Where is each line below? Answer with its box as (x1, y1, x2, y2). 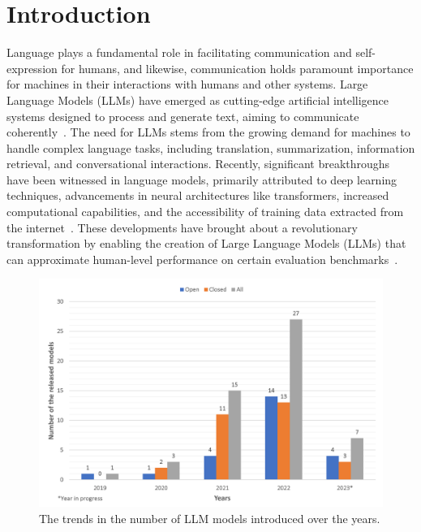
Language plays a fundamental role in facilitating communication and (6, 44, 352, 61)
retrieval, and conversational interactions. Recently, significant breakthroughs (6, 155, 390, 172)
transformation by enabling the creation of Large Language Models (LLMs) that (6, 235, 406, 252)
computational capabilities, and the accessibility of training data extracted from (6, 203, 404, 220)
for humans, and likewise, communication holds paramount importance (61, 59, 414, 76)
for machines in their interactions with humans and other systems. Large (6, 76, 368, 93)
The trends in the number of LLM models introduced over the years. (39, 509, 380, 526)
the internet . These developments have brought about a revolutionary (6, 218, 358, 236)
